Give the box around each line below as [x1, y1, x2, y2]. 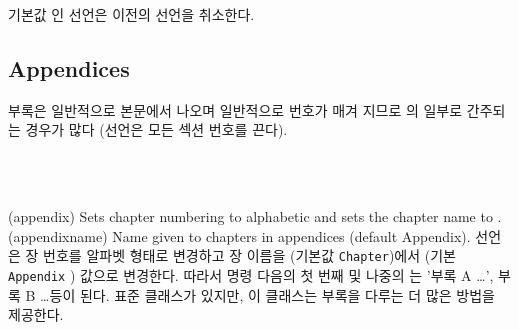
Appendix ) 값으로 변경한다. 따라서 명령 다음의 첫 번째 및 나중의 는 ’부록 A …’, [8, 265, 494, 286]
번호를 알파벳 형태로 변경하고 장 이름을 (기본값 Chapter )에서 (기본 [43, 245, 456, 266]
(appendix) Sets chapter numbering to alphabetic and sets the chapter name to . [8, 206, 502, 227]
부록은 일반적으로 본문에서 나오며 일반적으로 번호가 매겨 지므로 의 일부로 [8, 99, 463, 120]
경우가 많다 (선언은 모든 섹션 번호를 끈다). [25, 119, 288, 140]
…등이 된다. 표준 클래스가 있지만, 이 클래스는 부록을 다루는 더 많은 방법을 [40, 284, 495, 305]
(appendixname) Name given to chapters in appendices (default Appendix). [8, 225, 471, 246]
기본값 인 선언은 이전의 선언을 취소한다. [8, 4, 255, 24]
